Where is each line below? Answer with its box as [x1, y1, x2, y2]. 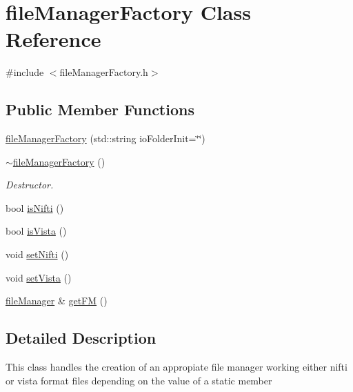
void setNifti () [6, 247, 69, 262]
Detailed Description [6, 327, 157, 349]
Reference [6, 25, 101, 53]
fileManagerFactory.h [59, 65, 148, 79]
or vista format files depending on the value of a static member [6, 373, 272, 387]
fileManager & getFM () [6, 293, 108, 308]
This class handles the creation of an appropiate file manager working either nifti [6, 360, 347, 374]
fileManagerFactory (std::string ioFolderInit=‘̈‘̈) [6, 131, 205, 146]
